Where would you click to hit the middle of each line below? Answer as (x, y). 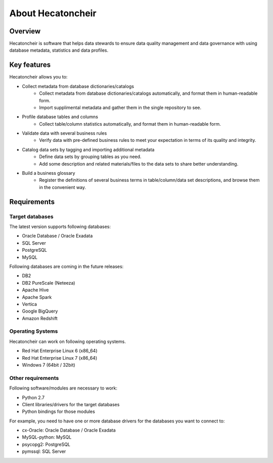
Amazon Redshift (40, 318)
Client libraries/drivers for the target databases (71, 404)
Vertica (30, 304)
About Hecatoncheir (53, 13)
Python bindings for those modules (59, 412)
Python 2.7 (33, 397)
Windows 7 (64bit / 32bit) (49, 365)
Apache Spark (37, 297)
